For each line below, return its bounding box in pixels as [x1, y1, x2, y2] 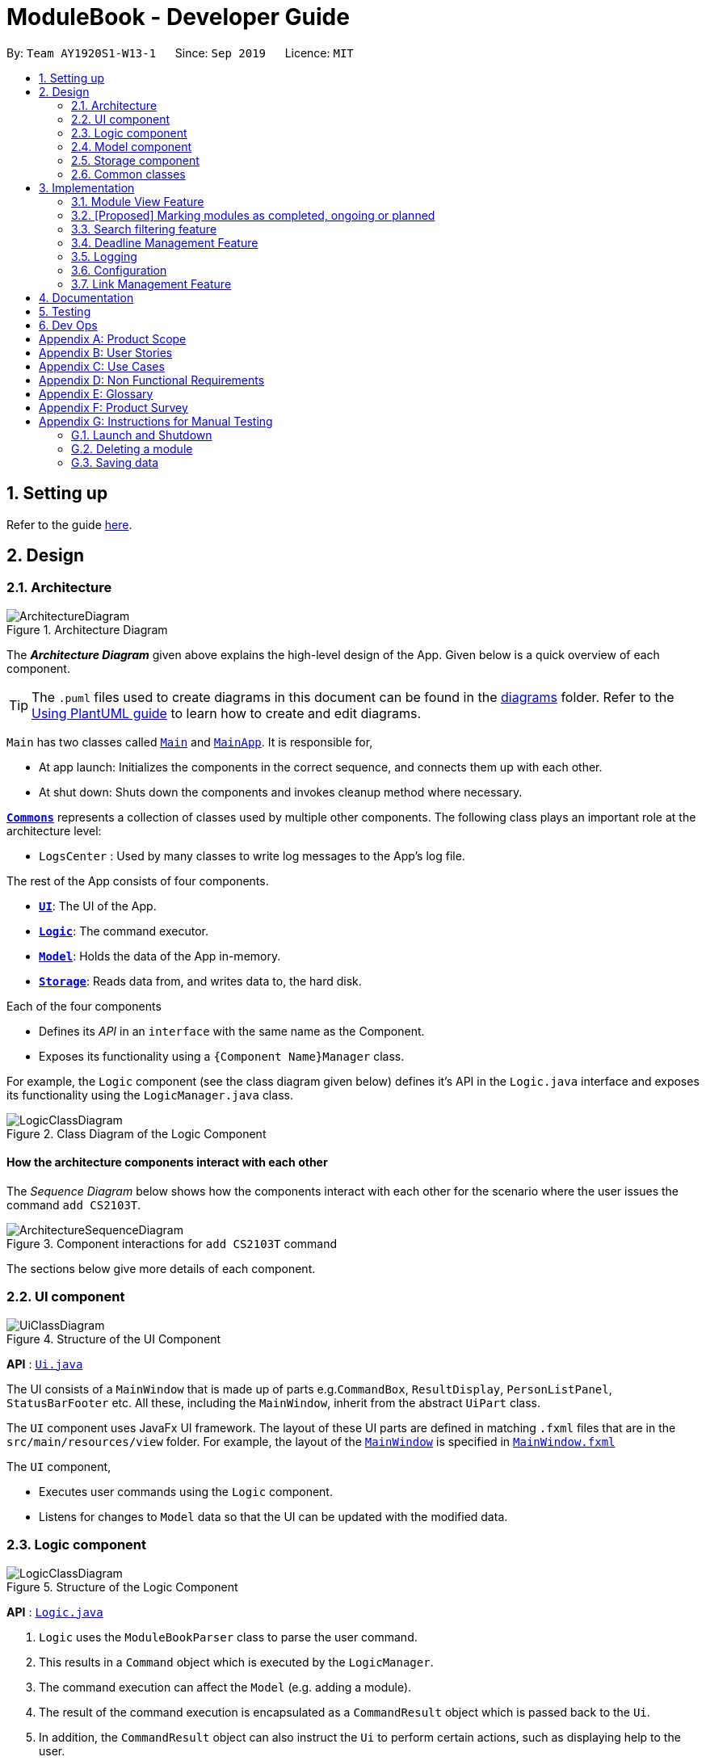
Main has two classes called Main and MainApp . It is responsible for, [6, 734, 373, 749]
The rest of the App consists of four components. [6, 873, 269, 888]
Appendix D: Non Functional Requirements [39, 372, 265, 387]
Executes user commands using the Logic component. [39, 1484, 333, 1498]
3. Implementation [39, 180, 135, 195]
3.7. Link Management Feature [71, 276, 232, 291]
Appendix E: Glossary [39, 386, 153, 401]
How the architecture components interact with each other [6, 1155, 328, 1170]
